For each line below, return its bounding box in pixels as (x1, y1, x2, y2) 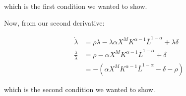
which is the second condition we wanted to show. (4, 84, 155, 94)
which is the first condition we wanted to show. (4, 1, 147, 11)
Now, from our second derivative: (4, 17, 105, 28)
